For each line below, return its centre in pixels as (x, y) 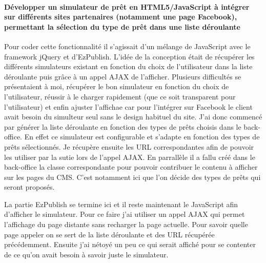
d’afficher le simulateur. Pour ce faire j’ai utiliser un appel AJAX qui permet (125, 214)
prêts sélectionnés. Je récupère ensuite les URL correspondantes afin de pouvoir (129, 146)
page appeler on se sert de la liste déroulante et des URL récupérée (109, 234)
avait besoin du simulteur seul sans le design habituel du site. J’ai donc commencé (133, 117)
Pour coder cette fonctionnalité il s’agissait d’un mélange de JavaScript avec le (127, 46)
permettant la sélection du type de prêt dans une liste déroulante (122, 26)
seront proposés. (29, 187)
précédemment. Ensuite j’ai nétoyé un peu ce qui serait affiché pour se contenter (130, 244)
